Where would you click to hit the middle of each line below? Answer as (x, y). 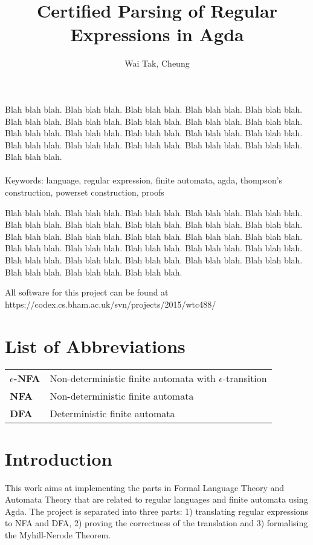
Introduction (59, 458)
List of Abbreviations (95, 345)
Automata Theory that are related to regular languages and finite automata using (156, 499)
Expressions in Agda (157, 34)
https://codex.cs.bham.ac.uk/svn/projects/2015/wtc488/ (111, 304)
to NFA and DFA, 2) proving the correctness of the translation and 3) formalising (156, 523)
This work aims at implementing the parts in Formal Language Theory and (144, 487)
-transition (245, 378)
